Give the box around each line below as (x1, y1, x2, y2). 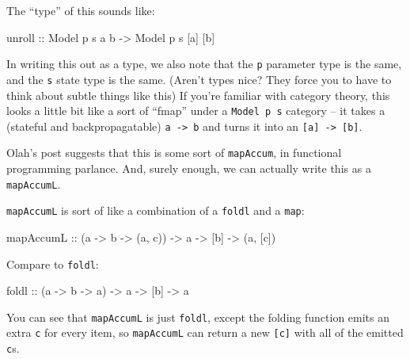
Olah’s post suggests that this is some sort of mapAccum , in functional (6, 144, 342, 161)
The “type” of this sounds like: (6, 2, 155, 18)
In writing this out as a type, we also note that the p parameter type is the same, (6, 55, 402, 72)
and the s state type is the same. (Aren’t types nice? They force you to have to (6, 71, 392, 87)
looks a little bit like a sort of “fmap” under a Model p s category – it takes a (6, 102, 385, 119)
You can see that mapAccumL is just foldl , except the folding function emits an (6, 308, 389, 325)
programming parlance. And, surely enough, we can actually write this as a (6, 160, 371, 177)
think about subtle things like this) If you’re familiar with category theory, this (6, 86, 390, 103)
